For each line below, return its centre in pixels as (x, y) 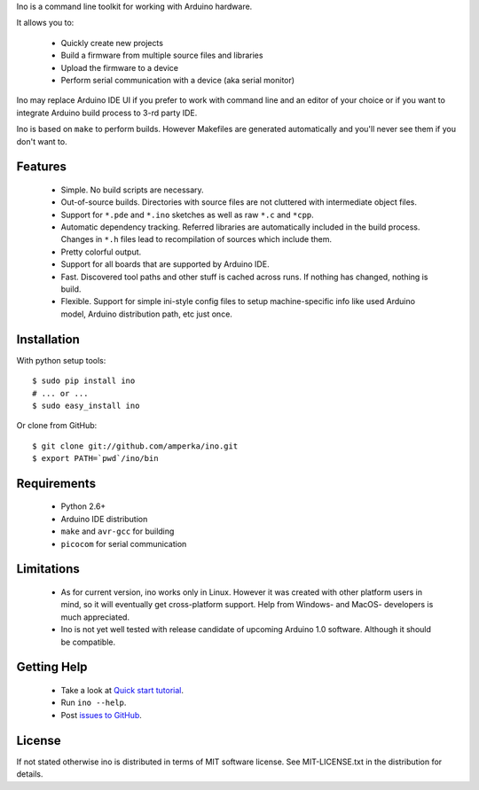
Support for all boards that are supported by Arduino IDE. (165, 264)
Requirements (56, 483)
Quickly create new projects (112, 43)
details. (30, 774)
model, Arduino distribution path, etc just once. (146, 314)
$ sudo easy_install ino (86, 405)
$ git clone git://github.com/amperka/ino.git (135, 446)
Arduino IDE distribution (104, 519)
